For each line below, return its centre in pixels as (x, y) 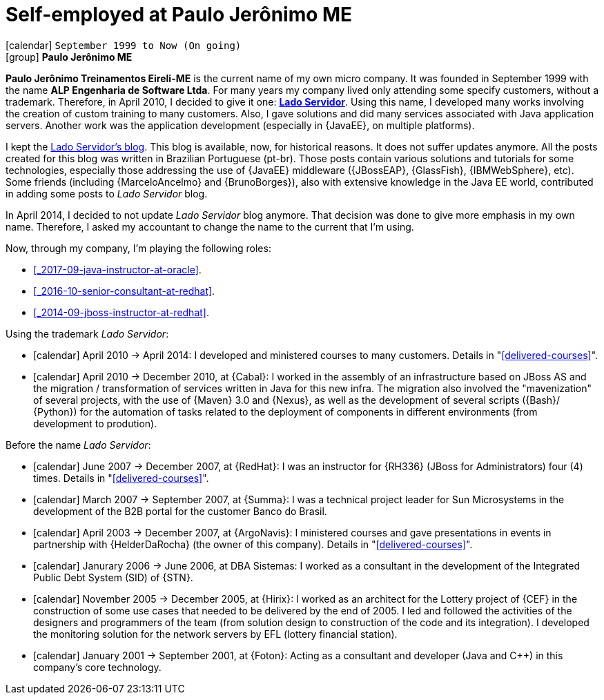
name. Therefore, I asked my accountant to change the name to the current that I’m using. (210, 226)
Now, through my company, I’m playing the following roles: (138, 248)
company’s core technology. (97, 667)
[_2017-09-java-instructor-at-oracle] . (117, 269)
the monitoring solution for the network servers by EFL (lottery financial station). (215, 634)
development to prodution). (95, 423)
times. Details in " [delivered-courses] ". (121, 478)
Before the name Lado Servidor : (78, 445)
